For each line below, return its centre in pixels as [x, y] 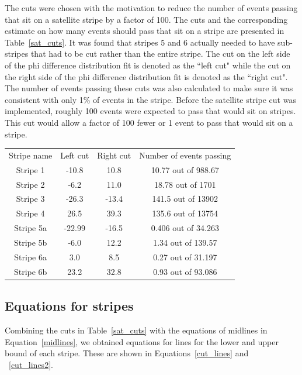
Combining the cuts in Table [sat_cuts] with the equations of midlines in [136, 330]
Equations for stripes [69, 306]
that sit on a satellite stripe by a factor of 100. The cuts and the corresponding [146, 19]
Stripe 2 [30, 184]
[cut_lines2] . [31, 364]
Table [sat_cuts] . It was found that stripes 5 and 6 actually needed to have [140, 42]
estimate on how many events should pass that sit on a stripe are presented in [145, 31]
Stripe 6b [30, 271]
